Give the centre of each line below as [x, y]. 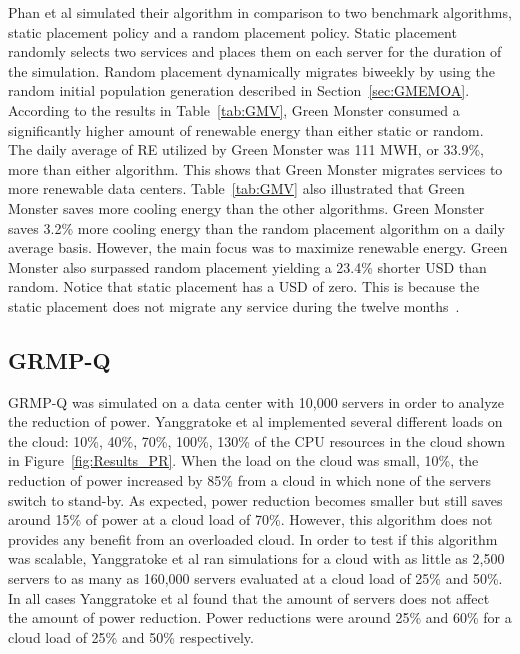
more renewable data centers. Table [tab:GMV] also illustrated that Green [236, 188]
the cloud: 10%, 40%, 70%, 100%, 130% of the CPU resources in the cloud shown [257, 440]
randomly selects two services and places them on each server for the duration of [255, 51]
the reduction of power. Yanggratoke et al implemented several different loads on [255, 421]
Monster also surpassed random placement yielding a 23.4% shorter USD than [247, 266]
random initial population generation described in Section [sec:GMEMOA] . [239, 90]
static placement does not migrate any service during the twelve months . [234, 305]
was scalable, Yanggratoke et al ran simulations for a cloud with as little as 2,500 [256, 558]
